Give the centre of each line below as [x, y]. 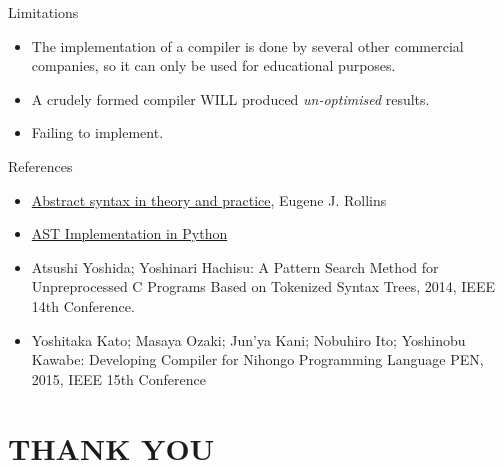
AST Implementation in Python [129, 233]
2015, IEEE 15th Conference [118, 378]
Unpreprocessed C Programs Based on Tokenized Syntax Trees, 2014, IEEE [263, 286]
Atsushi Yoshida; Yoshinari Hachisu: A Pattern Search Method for [235, 266]
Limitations [43, 12]
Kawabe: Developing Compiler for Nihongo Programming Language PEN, [257, 359]
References [40, 165]
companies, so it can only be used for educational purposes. [213, 65]
